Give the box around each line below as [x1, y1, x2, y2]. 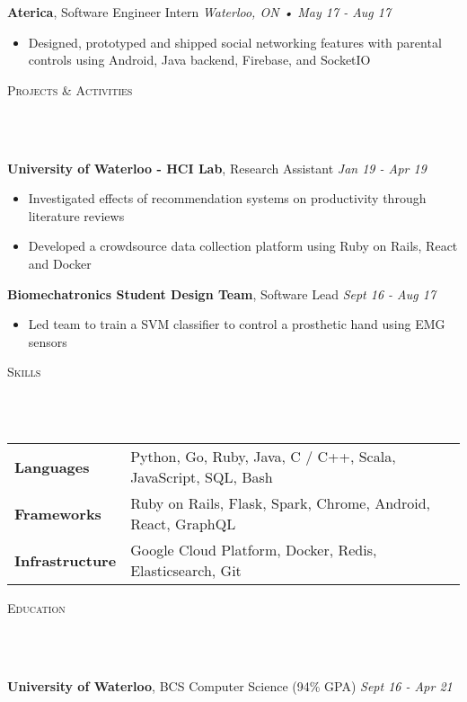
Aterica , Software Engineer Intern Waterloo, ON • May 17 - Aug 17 [7, 3, 392, 21]
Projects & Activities [7, 80, 133, 99]
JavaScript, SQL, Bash [130, 467, 273, 488]
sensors [28, 332, 67, 351]
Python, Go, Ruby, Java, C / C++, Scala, [130, 446, 396, 467]
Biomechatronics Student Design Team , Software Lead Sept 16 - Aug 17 [7, 284, 436, 303]
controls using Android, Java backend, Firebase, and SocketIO [28, 50, 371, 69]
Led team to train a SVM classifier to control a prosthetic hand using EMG [28, 315, 445, 333]
